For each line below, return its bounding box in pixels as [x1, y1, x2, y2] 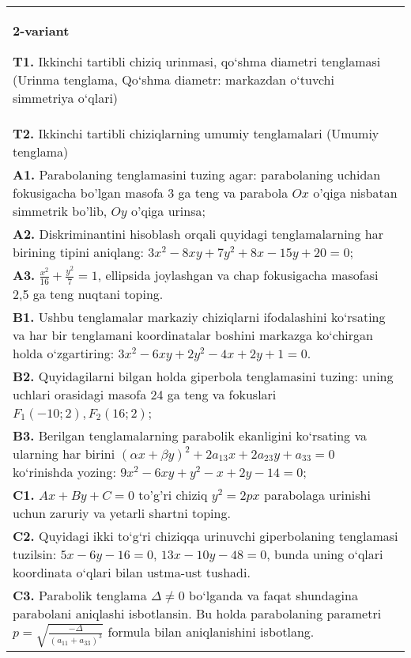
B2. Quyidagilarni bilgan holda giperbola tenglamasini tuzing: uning [13, 366, 394, 385]
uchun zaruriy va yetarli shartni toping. [13, 503, 231, 522]
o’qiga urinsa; [130, 202, 205, 220]
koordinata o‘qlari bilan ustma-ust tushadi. [13, 562, 251, 581]
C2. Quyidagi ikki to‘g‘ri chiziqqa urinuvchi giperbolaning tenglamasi [13, 526, 398, 545]
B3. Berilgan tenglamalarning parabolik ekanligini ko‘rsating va [13, 425, 367, 444]
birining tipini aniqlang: [13, 243, 144, 261]
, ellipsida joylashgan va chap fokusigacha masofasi [97, 266, 379, 284]
